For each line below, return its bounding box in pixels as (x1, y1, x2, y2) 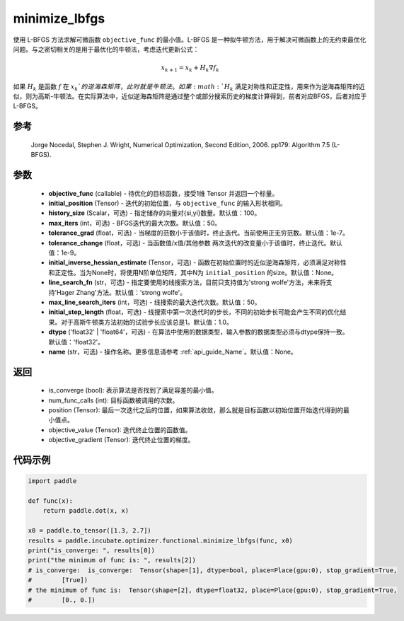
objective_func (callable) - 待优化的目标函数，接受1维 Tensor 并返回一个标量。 (48, 189, 279, 197)
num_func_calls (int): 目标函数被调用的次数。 (48, 396, 179, 405)
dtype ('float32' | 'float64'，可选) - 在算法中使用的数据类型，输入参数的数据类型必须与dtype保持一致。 (48, 327, 350, 336)
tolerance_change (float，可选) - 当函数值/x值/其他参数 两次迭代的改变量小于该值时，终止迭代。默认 (48, 238, 342, 247)
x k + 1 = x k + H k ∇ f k (161, 64, 219, 74)
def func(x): (28, 497, 74, 505)
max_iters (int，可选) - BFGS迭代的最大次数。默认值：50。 (48, 219, 221, 227)
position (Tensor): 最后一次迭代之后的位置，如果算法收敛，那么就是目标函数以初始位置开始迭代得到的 (48, 406, 343, 414)
